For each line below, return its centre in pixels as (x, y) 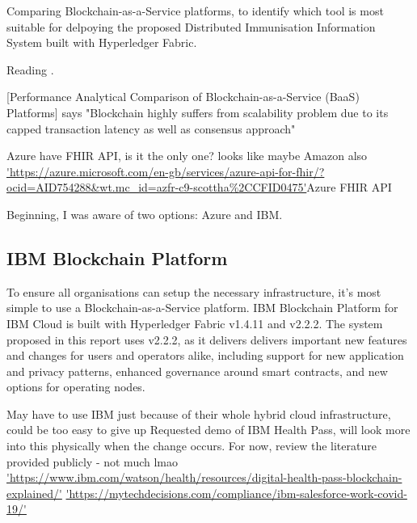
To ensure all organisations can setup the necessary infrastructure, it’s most (194, 291)
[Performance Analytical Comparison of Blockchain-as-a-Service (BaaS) (183, 97)
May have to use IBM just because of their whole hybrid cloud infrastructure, (199, 413)
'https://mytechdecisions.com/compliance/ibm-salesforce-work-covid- (236, 493)
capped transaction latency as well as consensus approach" (151, 128)
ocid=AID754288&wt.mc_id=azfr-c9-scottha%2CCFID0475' (157, 187)
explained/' (34, 493)
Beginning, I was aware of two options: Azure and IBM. (145, 214)
